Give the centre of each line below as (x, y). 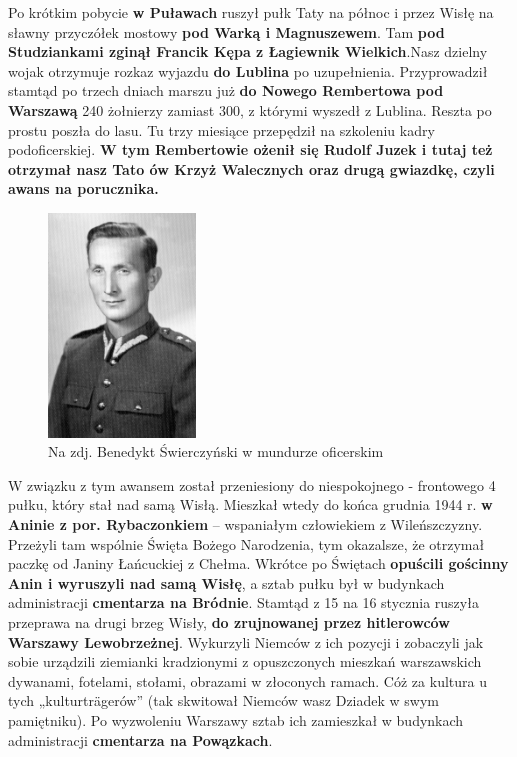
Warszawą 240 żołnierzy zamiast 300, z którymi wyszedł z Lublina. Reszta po (250, 109)
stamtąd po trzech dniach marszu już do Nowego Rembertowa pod (226, 90)
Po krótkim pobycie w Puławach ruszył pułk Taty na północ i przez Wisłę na (251, 12)
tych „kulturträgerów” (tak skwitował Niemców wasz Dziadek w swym (224, 700)
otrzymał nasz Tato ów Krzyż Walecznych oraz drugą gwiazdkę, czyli (251, 168)
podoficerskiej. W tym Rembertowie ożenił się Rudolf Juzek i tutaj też (250, 149)
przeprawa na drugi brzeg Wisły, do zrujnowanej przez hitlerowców (229, 622)
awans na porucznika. (83, 188)
